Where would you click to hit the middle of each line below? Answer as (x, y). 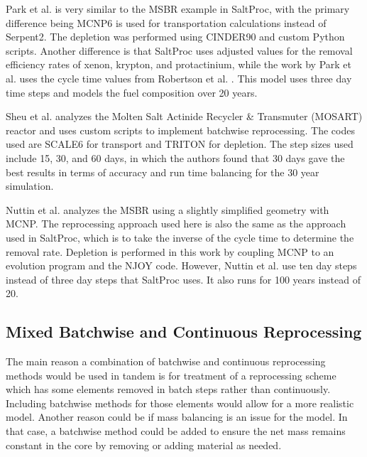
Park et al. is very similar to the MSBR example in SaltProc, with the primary (178, 9)
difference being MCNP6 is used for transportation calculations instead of (166, 22)
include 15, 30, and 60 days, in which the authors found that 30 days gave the (175, 157)
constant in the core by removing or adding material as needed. (144, 445)
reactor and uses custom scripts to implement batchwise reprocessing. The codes (180, 130)
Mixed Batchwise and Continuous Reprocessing (184, 332)
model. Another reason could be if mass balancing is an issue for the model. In (177, 417)
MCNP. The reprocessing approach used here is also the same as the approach (176, 224)
